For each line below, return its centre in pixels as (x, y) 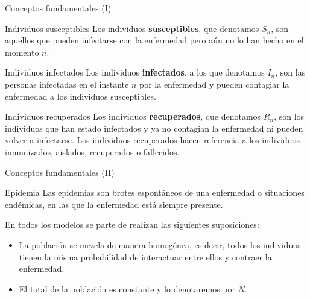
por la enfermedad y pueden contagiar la (214, 84)
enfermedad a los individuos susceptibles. (81, 96)
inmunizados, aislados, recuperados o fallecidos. (92, 151)
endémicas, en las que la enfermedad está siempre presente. (114, 204)
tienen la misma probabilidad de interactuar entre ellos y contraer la (145, 256)
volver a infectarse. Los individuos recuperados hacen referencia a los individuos (152, 140)
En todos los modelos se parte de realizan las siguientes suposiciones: (132, 224)
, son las (290, 72)
